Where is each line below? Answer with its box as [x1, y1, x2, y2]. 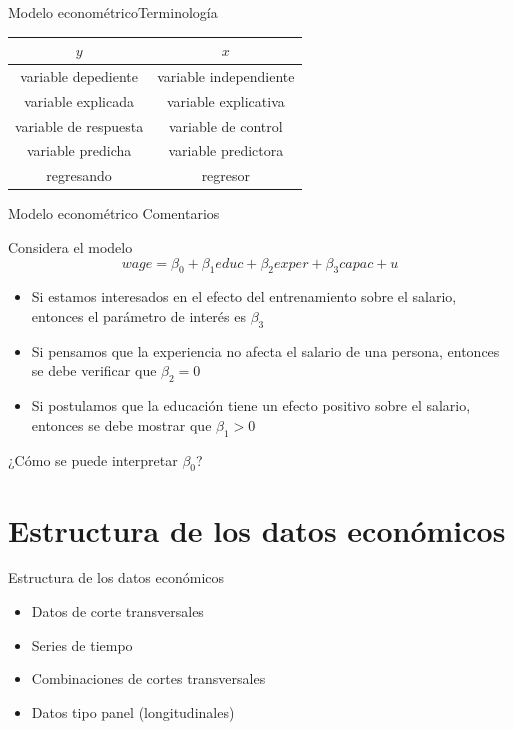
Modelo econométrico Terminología [8, 2, 218, 22]
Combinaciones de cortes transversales [31, 668, 266, 689]
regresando [46, 165, 112, 186]
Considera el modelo [8, 237, 133, 257]
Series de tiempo [31, 634, 133, 655]
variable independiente [157, 65, 295, 86]
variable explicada [24, 90, 134, 111]
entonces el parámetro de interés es [31, 305, 246, 326]
